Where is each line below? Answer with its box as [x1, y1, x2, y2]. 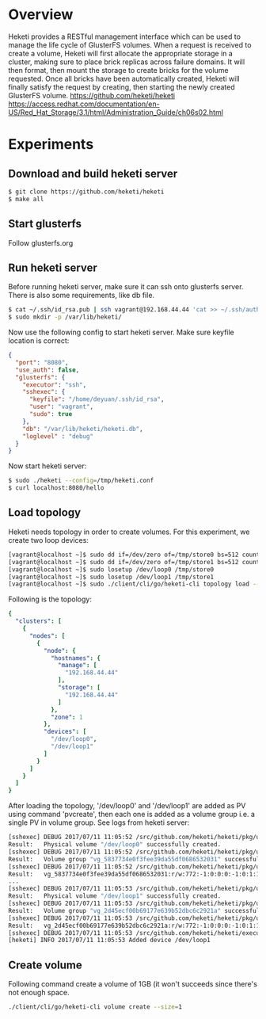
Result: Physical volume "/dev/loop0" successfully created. [8, 841, 222, 849]
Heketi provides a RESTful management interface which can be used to [8, 32, 241, 41]
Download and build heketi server [8, 166, 178, 180]
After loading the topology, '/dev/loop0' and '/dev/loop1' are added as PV [8, 801, 246, 811]
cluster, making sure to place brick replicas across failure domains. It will [8, 57, 245, 67]
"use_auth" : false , [15, 366, 80, 374]
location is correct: [8, 336, 70, 345]
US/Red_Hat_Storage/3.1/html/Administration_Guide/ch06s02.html [8, 107, 224, 116]
